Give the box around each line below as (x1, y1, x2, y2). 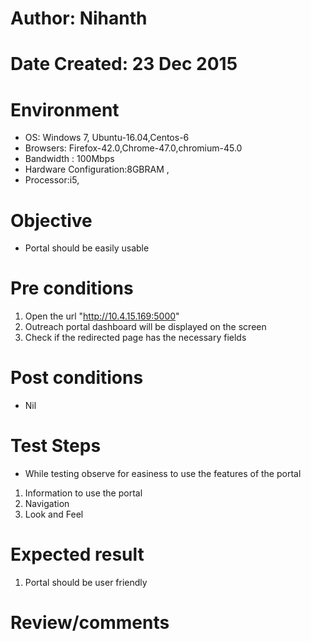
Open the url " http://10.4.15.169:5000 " (24, 310, 180, 322)
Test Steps (10, 435, 102, 457)
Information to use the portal (24, 487, 143, 499)
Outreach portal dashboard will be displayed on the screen (24, 321, 267, 333)
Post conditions (10, 367, 144, 389)
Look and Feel (24, 508, 84, 521)
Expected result (10, 543, 145, 566)
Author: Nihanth (10, 7, 148, 30)
